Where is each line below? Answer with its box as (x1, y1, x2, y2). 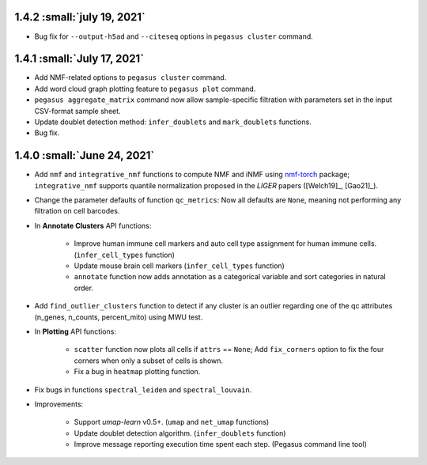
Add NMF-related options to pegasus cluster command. (34, 73, 227, 82)
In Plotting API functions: (34, 327, 116, 336)
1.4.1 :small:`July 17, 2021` (14, 52, 145, 66)
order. (74, 283, 94, 293)
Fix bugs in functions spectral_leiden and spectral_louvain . (34, 384, 252, 395)
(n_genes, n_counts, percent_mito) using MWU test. (34, 312, 203, 322)
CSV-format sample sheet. (34, 106, 122, 115)
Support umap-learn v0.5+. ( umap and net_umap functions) (74, 418, 270, 427)
